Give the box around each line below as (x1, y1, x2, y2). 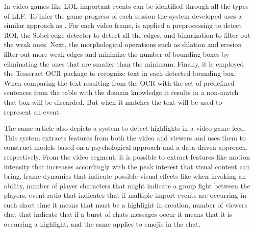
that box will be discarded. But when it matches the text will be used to (4, 96, 222, 107)
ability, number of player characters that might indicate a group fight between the (4, 180, 250, 190)
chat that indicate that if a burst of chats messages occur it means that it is (4, 209, 232, 219)
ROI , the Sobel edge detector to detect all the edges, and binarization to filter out (4, 29, 251, 40)
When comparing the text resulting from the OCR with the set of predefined (4, 77, 235, 88)
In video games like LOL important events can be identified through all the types (4, 1, 249, 11)
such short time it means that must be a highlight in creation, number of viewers (4, 199, 247, 209)
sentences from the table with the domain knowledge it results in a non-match (4, 87, 239, 97)
